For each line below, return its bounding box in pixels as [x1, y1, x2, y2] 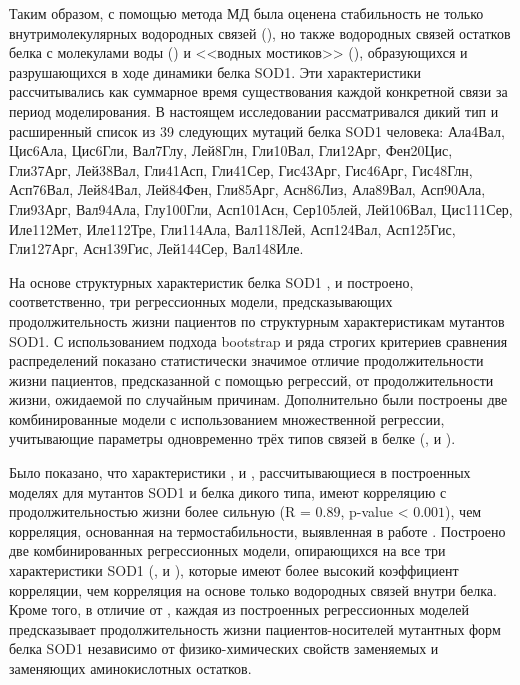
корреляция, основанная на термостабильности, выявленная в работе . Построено [9, 520, 506, 541]
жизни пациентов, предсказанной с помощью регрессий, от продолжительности [9, 369, 494, 390]
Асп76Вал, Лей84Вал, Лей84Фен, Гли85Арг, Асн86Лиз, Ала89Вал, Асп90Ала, [9, 179, 486, 200]
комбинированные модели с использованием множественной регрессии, [9, 408, 445, 429]
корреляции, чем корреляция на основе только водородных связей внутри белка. [9, 579, 497, 600]
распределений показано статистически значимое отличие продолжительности [9, 350, 484, 371]
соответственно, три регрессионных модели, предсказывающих [9, 291, 393, 312]
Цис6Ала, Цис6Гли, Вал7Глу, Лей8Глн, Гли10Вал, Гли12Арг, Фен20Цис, [9, 140, 453, 161]
